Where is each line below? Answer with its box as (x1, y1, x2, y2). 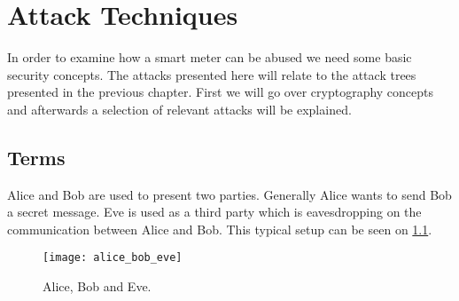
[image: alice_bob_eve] (43, 251, 183, 265)
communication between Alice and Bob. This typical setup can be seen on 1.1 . (7, 219, 432, 238)
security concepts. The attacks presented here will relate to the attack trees (7, 65, 416, 83)
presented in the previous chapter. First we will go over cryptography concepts (7, 83, 434, 101)
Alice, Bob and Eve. (43, 277, 152, 296)
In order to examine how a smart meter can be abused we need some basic (7, 48, 412, 67)
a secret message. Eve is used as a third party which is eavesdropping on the (7, 202, 422, 221)
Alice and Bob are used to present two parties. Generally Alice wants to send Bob (7, 185, 452, 203)
